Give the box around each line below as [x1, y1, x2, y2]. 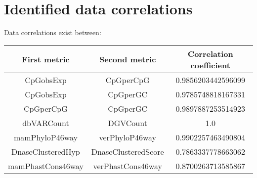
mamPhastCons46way [8, 160, 84, 172]
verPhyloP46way [99, 131, 157, 143]
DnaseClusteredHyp [11, 145, 80, 157]
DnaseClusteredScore [91, 145, 164, 157]
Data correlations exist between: [4, 27, 101, 38]
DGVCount [108, 117, 147, 129]
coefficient [190, 59, 230, 71]
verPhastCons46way [93, 160, 162, 172]
